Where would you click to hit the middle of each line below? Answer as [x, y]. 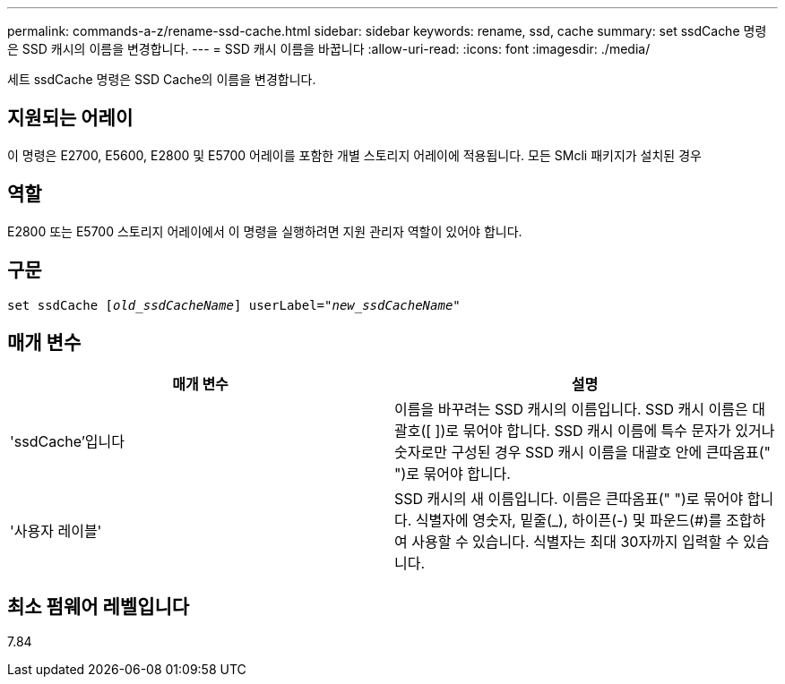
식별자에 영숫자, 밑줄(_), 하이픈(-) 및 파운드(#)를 [569, 521]
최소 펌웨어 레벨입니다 [99, 606]
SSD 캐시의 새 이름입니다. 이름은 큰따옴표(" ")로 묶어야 [569, 499]
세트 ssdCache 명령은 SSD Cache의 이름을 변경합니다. [162, 79]
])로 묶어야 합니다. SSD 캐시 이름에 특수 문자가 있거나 [605, 431]
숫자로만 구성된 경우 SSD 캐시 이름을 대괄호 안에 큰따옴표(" [582, 453]
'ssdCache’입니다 [68, 442]
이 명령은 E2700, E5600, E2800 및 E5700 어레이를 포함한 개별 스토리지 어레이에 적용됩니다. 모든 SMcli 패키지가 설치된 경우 [354, 155]
